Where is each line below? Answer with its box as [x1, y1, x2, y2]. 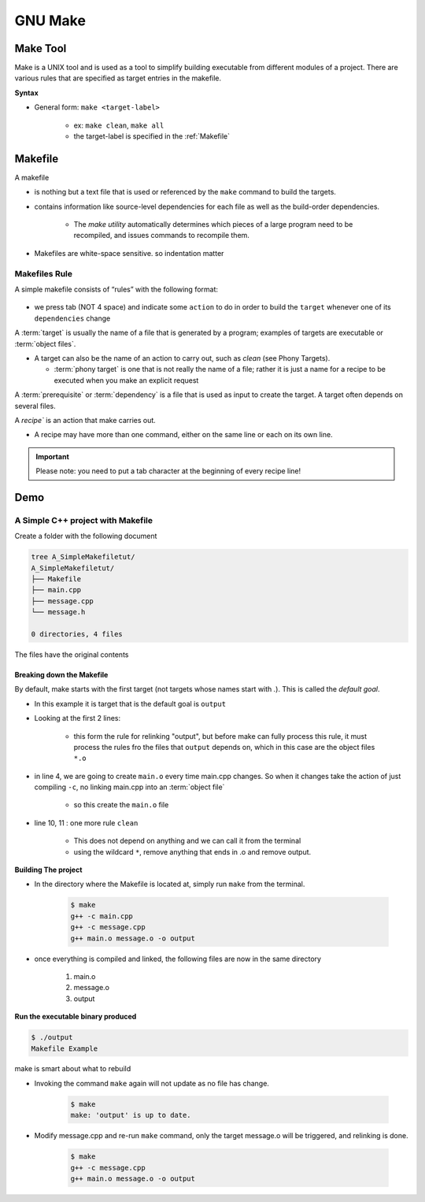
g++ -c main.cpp [70, 911, 134, 921]
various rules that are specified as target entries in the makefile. [14, 73, 222, 83]
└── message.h [31, 607, 86, 617]
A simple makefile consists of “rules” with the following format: [14, 284, 219, 295]
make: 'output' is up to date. [70, 1111, 192, 1120]
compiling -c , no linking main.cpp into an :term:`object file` [34, 782, 225, 792]
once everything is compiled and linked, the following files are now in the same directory [34, 954, 322, 963]
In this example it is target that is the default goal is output [34, 699, 227, 708]
